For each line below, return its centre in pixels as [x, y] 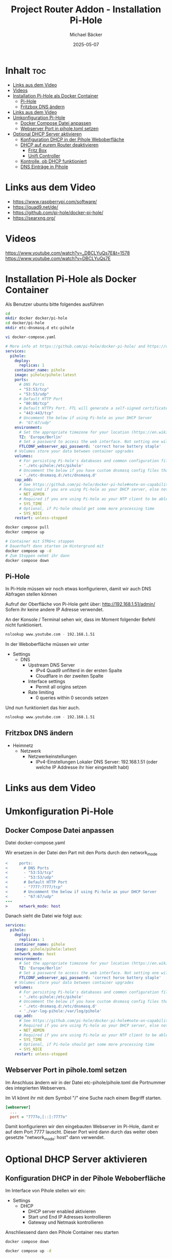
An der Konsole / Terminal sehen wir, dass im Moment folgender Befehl [80, 620]
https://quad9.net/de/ [35, 207]
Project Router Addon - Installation [86, 9]
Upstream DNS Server [51, 665]
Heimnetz [23, 745]
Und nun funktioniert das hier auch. [43, 708]
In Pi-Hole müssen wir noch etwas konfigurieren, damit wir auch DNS [78, 589]
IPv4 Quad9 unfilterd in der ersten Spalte [79, 671]
